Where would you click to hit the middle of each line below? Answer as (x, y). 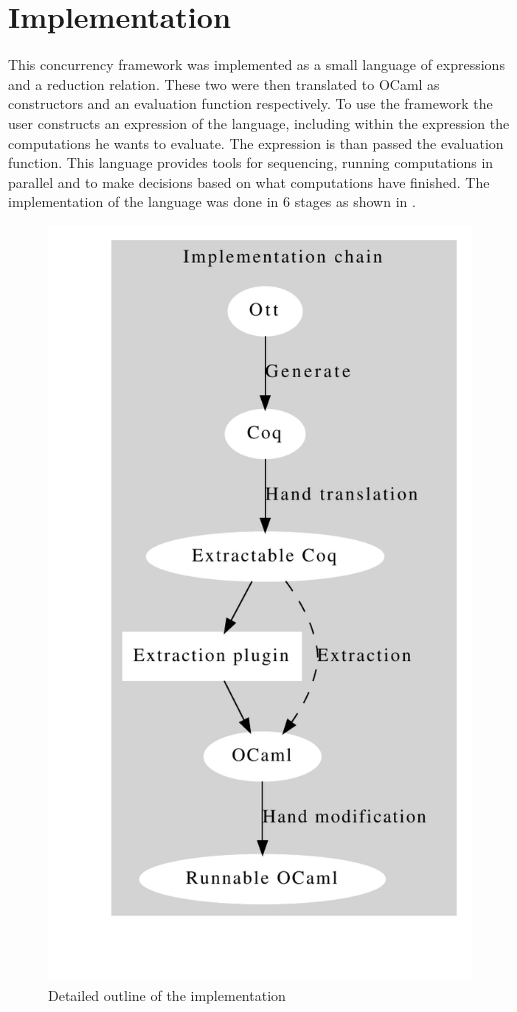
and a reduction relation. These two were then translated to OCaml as (224, 83)
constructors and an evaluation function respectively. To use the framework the (250, 103)
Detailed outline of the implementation (167, 994)
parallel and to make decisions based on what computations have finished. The (249, 181)
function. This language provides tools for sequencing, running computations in (251, 162)
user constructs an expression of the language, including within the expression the (259, 122)
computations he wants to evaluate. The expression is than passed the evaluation (256, 142)
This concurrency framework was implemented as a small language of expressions (256, 64)
